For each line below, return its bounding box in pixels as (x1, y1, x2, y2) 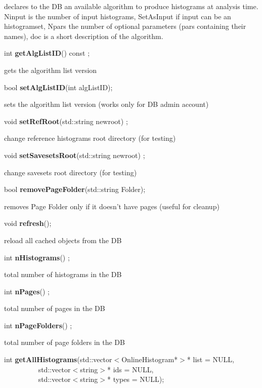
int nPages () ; (4, 286, 50, 296)
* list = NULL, (187, 354, 234, 365)
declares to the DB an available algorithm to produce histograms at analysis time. (4, 1, 258, 11)
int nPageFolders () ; (4, 320, 72, 330)
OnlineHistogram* (121, 354, 178, 365)
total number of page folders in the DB (4, 337, 125, 347)
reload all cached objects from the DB (4, 235, 122, 245)
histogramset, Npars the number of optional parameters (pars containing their (4, 21, 246, 31)
